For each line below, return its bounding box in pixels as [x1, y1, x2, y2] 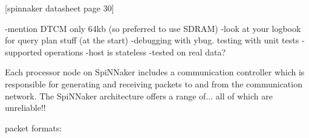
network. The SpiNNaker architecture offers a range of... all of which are [5, 89, 273, 102]
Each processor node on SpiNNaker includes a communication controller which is [5, 66, 305, 78]
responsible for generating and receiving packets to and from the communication [5, 77, 302, 90]
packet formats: [5, 121, 62, 134]
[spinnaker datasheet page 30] [5, 2, 114, 14]
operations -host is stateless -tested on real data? [44, 45, 226, 58]
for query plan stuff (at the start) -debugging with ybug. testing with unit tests [5, 34, 299, 46]
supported [5, 45, 42, 58]
